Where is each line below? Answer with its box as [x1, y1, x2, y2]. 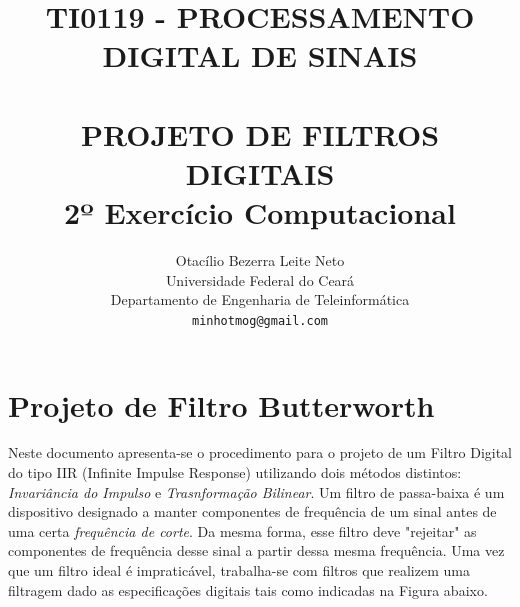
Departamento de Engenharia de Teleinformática [110, 289, 410, 310]
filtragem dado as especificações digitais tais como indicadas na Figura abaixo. [8, 579, 488, 600]
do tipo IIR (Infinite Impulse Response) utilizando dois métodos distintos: [8, 462, 462, 483]
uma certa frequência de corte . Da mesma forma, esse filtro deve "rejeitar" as [8, 520, 477, 541]
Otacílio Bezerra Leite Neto [175, 250, 345, 271]
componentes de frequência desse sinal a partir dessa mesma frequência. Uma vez [8, 540, 505, 561]
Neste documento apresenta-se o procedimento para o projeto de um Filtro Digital [8, 442, 513, 463]
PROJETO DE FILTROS [80, 113, 440, 154]
